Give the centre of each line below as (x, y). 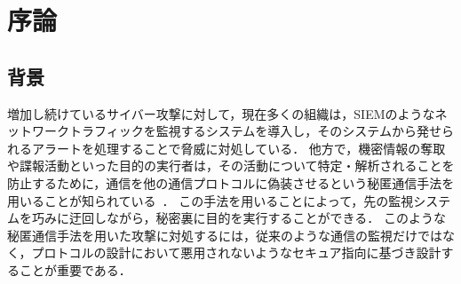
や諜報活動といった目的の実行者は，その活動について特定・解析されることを (231, 166)
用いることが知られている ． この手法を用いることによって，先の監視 (211, 200)
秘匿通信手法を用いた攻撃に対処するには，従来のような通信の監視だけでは (225, 235)
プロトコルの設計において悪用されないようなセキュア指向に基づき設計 (236, 252)
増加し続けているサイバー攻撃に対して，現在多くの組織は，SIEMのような (221, 113)
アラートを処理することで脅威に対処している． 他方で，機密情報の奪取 (238, 148)
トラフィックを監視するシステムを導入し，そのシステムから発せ (255, 131)
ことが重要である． (75, 269)
